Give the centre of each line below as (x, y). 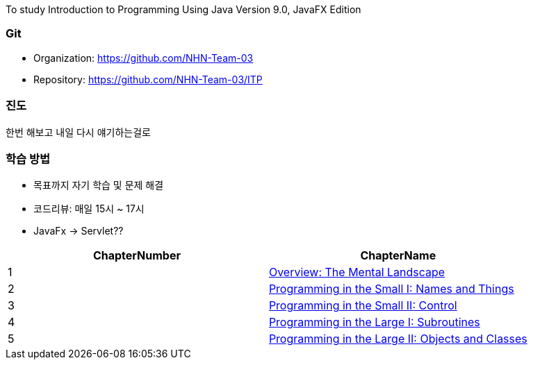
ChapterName (398, 256)
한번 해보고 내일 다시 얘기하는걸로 (78, 132)
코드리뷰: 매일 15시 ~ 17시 (89, 209)
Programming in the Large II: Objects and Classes (398, 339)
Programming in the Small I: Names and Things (391, 289)
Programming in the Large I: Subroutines (374, 322)
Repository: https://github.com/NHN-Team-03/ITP (148, 79)
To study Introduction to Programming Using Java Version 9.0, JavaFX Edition (183, 9)
